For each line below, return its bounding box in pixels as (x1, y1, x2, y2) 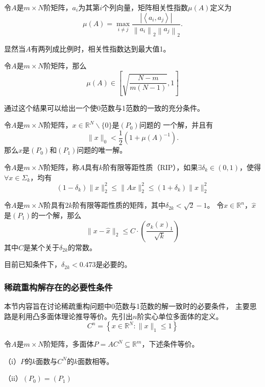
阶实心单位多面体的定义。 (137, 310, 223, 321)
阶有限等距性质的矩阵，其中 (72, 200, 165, 210)
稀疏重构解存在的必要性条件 (4, 280, 113, 293)
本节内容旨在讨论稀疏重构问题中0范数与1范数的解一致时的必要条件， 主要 (4, 301, 250, 311)
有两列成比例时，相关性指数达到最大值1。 (31, 43, 171, 54)
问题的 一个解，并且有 (139, 119, 213, 130)
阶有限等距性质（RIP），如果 (103, 161, 198, 172)
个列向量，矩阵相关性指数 (102, 2, 188, 12)
